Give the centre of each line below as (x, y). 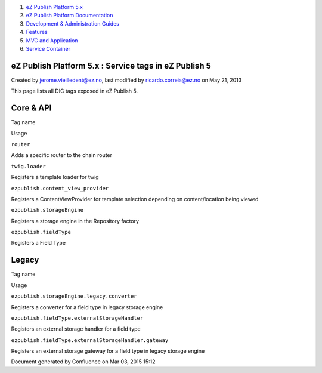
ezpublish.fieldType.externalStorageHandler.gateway (90, 340)
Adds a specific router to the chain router (62, 155)
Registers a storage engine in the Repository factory (75, 221)
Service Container (48, 48)
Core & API (31, 108)
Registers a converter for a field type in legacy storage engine (87, 307)
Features (37, 32)
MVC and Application (52, 40)
